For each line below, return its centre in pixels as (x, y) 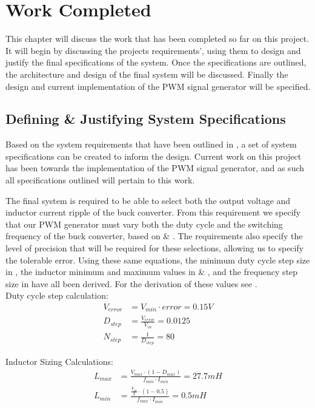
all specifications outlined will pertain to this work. (100, 180)
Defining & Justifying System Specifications (146, 119)
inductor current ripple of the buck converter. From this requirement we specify (153, 212)
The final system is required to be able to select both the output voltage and (148, 200)
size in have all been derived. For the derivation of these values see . (131, 283)
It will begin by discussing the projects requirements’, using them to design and (153, 50)
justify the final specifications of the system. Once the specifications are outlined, (156, 62)
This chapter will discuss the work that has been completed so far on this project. (157, 39)
